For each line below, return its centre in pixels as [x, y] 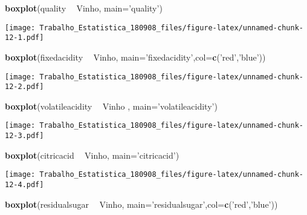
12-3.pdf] [24, 136]
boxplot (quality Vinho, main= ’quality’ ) [84, 8]
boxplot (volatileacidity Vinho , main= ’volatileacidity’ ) [111, 106]
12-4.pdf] [24, 184]
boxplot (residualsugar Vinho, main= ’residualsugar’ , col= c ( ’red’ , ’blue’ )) [141, 204]
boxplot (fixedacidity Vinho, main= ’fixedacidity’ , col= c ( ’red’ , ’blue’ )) [135, 57]
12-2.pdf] [24, 87]
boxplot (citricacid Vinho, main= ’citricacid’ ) [92, 155]
